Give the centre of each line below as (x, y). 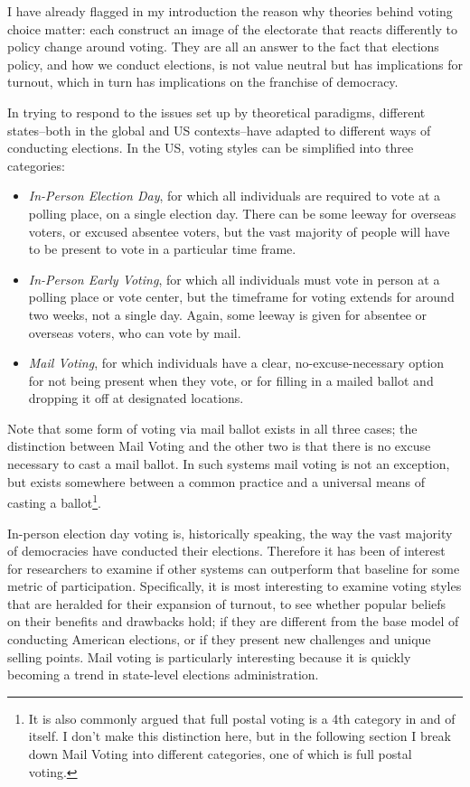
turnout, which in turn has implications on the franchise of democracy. (203, 82)
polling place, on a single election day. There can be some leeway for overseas (242, 213)
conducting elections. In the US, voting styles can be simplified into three (211, 148)
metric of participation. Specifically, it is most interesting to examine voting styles (235, 586)
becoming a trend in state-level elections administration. (163, 675)
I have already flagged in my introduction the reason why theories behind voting (230, 11)
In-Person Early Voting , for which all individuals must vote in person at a (234, 279)
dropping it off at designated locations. (136, 398)
